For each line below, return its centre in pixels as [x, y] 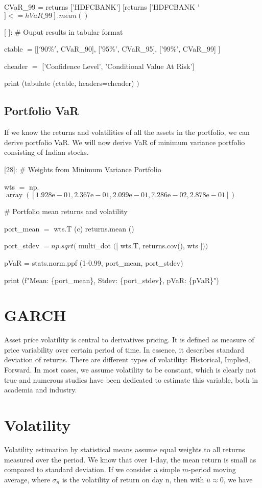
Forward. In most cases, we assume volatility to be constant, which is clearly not [130, 370]
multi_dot [95, 246]
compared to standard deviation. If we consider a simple [92, 469]
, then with [187, 479]
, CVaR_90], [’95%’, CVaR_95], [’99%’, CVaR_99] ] [138, 49]
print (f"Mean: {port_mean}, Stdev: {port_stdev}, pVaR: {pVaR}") [112, 280]
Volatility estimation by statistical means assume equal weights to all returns [125, 449]
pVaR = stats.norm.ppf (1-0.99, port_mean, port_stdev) [94, 262]
